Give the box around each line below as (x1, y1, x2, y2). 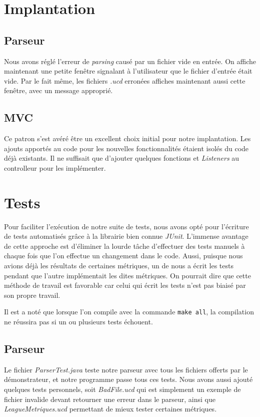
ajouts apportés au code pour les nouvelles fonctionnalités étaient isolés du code (4, 143, 249, 153)
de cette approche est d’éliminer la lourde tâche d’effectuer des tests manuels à (4, 240, 245, 251)
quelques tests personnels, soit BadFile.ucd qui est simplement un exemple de (4, 384, 241, 394)
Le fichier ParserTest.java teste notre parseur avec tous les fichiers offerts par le (4, 364, 248, 374)
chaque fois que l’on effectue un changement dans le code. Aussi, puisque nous (4, 250, 243, 261)
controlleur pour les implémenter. (4, 162, 106, 173)
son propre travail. (4, 289, 60, 300)
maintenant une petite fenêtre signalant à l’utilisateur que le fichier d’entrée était (4, 66, 252, 76)
